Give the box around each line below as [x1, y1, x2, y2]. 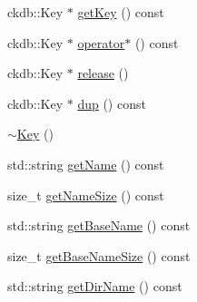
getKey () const [77, 3, 164, 21]
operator [77, 33, 125, 52]
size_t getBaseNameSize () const [7, 246, 191, 265]
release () [77, 63, 129, 83]
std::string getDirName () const [7, 277, 182, 296]
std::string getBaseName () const [7, 216, 191, 235]
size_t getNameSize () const [7, 185, 164, 204]
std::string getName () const [7, 154, 164, 173]
